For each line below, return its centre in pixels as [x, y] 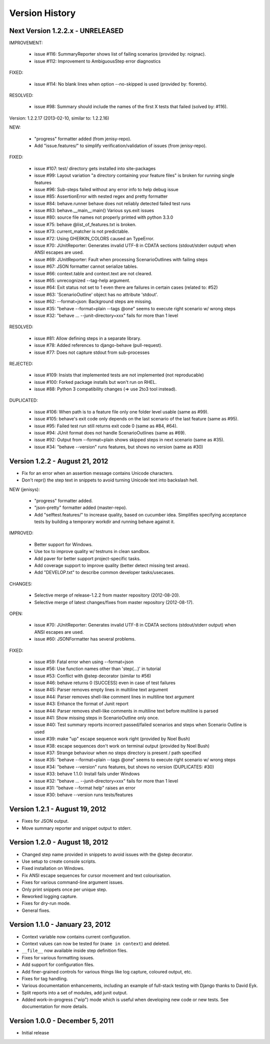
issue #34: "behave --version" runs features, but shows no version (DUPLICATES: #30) [124, 767]
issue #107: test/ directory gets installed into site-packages [95, 168]
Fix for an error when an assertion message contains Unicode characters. [97, 473]
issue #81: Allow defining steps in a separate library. [88, 338]
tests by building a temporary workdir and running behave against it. [104, 522]
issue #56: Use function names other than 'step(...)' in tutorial [97, 669]
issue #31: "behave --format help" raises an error [85, 788]
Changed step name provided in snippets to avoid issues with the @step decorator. [107, 854]
